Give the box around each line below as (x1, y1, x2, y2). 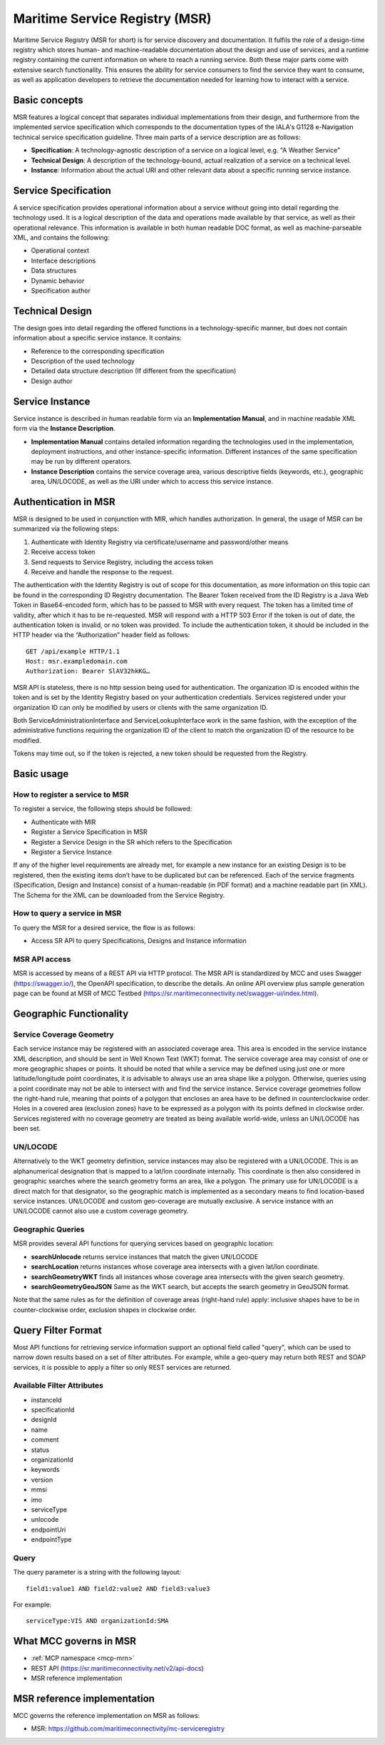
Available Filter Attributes (13, 1380, 103, 1390)
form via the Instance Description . (13, 424, 115, 433)
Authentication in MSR (13, 496, 115, 508)
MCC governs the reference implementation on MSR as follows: (13, 1711, 200, 1720)
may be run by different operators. (31, 457, 132, 466)
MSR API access (13, 954, 71, 964)
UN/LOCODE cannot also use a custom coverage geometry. (13, 1206, 189, 1216)
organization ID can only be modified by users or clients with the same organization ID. (13, 703, 268, 711)
